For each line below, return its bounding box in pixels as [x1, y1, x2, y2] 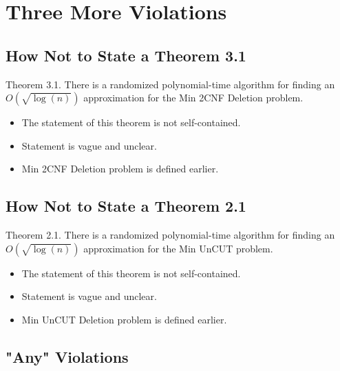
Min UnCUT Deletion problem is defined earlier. [21, 312, 227, 326]
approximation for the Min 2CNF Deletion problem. [83, 90, 304, 105]
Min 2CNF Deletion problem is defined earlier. [21, 161, 219, 176]
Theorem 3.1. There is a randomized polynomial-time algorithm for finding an [6, 77, 335, 91]
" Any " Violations [6, 345, 129, 367]
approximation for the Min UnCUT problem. [83, 241, 273, 255]
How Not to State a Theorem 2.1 [6, 195, 246, 217]
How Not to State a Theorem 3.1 [6, 44, 246, 66]
